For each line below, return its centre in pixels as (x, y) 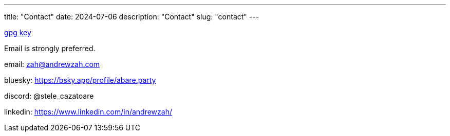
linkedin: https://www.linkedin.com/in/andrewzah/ (88, 112)
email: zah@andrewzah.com (52, 64)
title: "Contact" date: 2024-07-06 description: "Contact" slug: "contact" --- (132, 17)
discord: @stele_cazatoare (49, 96)
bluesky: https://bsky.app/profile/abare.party (80, 80)
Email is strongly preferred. (50, 48)
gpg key (18, 32)
